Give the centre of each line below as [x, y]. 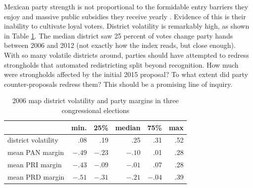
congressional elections [95, 110]
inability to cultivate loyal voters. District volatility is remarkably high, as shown [127, 26]
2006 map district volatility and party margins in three [96, 100]
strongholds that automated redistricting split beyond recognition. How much [121, 64]
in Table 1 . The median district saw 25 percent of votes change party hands [119, 35]
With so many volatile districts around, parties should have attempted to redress [126, 55]
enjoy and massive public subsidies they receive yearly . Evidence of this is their [125, 16]
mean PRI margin [35, 165]
